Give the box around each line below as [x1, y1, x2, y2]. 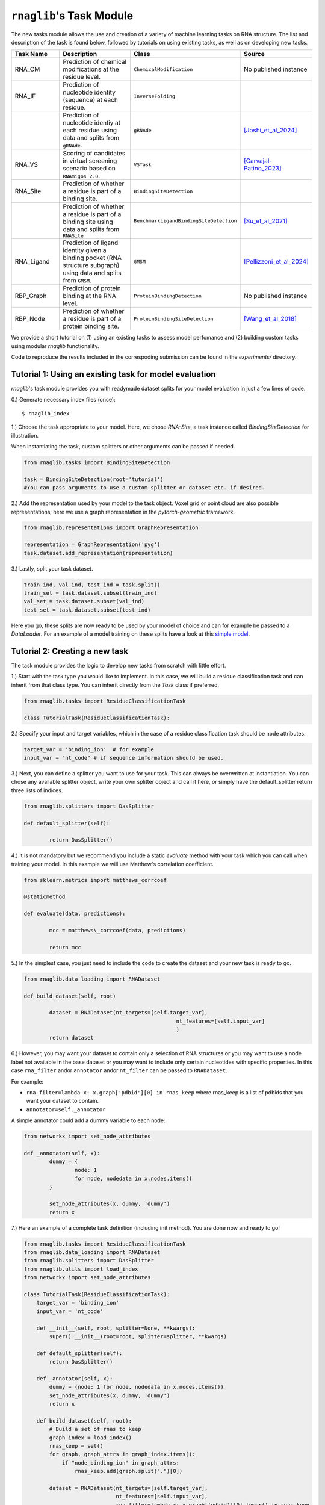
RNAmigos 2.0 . [63, 172, 101, 180]
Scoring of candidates [63, 149, 126, 158]
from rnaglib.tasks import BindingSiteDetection [23, 459, 170, 466]
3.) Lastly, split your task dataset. [11, 565, 93, 572]
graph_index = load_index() [49, 1434, 132, 1441]
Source [244, 50, 265, 58]
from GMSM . [63, 276, 91, 285]
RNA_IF [14, 92, 36, 101]
